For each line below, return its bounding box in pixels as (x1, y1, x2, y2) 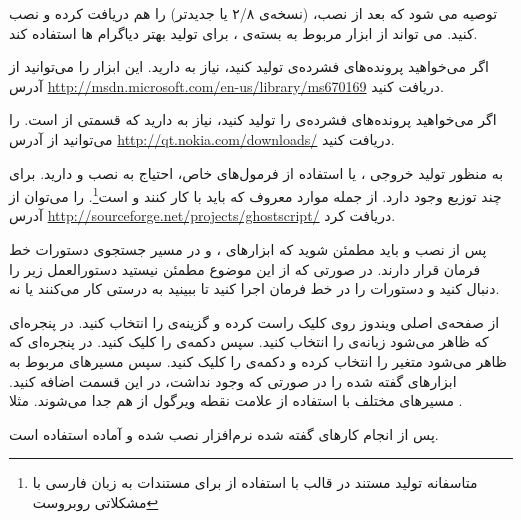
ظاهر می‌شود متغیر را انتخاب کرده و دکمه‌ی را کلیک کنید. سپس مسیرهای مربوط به (9, 350, 508, 371)
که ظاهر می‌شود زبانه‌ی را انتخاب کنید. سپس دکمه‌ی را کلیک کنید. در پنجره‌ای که (9, 331, 489, 352)
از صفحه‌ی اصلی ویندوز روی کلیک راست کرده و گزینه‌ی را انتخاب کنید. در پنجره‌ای (9, 311, 500, 332)
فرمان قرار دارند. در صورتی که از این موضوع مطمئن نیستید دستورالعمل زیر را (9, 258, 481, 279)
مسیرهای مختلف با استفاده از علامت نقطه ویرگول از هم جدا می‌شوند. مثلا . (9, 390, 463, 411)
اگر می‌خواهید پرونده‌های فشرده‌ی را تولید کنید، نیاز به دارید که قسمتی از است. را (9, 109, 497, 130)
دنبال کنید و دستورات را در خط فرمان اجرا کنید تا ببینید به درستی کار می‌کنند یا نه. (9, 278, 500, 299)
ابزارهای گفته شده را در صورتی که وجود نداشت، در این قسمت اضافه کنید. (9, 370, 457, 391)
